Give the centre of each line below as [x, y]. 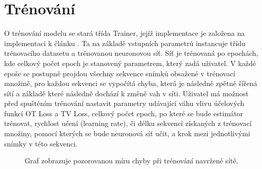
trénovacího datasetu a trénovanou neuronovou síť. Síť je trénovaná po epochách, [131, 53]
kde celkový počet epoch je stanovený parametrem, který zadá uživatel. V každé [130, 63]
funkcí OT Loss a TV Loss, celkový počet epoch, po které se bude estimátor [124, 113]
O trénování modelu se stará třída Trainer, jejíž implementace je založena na [125, 33]
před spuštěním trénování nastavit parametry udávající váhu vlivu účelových [124, 103]
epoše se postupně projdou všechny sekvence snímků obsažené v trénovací [120, 73]
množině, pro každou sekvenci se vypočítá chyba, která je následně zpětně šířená [131, 83]
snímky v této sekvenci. [41, 143]
